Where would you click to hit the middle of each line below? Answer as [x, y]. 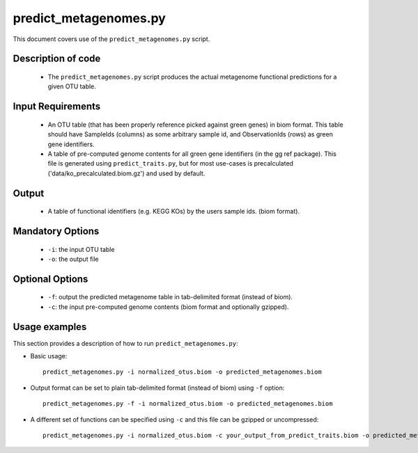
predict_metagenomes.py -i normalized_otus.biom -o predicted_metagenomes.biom [182, 372]
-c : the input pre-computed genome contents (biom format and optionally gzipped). [168, 307]
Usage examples [50, 327]
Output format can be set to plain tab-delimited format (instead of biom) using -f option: [157, 388]
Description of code [57, 59]
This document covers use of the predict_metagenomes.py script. [111, 39]
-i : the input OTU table [81, 249]
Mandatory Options [56, 231]
